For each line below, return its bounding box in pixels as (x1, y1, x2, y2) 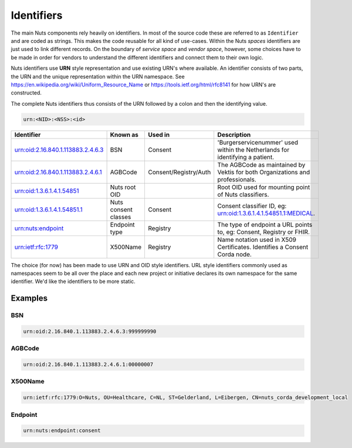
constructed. (11, 89, 42, 96)
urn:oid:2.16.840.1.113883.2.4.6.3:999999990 (23, 328, 157, 335)
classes (110, 213, 131, 221)
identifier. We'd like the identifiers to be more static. (11, 278, 136, 285)
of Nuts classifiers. (217, 190, 269, 198)
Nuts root (110, 183, 136, 191)
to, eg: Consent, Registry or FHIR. (217, 228, 310, 236)
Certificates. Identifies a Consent (217, 242, 309, 251)
